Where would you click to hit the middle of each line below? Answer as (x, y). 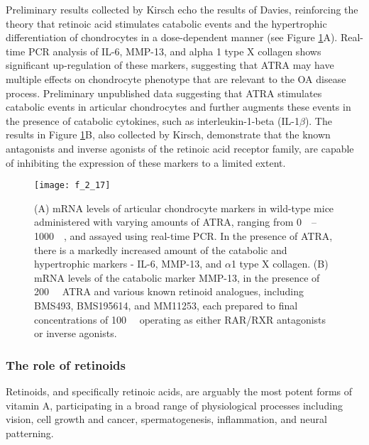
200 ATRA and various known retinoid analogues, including (169, 291)
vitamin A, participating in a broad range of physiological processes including (174, 405)
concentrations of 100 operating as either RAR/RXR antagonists (180, 319)
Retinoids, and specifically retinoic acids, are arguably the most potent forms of (179, 391)
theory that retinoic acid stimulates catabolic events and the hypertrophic (166, 23)
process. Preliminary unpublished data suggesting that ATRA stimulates (164, 93)
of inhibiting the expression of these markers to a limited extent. (146, 162)
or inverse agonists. (76, 333)
